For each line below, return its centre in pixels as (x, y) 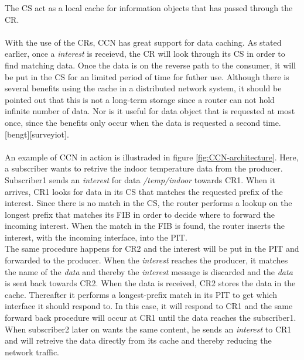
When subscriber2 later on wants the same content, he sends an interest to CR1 (148, 329)
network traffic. (32, 352)
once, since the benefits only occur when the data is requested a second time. (143, 122)
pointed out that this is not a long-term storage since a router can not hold (140, 99)
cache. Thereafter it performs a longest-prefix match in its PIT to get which (141, 294)
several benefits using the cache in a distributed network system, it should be (143, 88)
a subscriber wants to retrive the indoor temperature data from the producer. (144, 168)
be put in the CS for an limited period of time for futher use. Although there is (147, 76)
